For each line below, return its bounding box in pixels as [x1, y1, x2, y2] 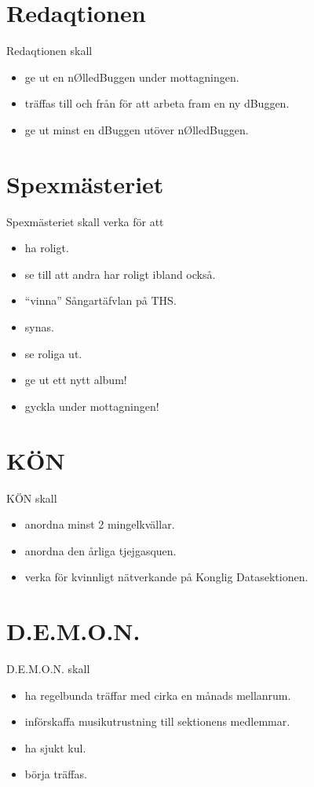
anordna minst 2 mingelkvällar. [24, 516, 175, 533]
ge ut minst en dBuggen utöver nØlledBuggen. [24, 121, 249, 137]
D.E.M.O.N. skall [6, 661, 90, 676]
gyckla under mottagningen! [24, 397, 159, 414]
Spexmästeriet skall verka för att [6, 213, 164, 229]
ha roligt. [24, 240, 69, 256]
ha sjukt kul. [24, 739, 86, 756]
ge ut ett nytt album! [24, 372, 127, 388]
